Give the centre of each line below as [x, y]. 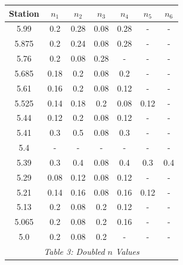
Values [128, 251]
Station [24, 13]
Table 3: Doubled [74, 251]
